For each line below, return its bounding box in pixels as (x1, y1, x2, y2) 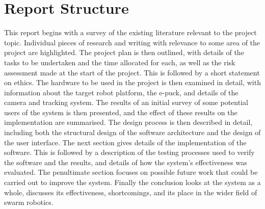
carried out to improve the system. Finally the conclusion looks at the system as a (4, 177, 261, 188)
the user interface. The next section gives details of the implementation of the (4, 137, 247, 147)
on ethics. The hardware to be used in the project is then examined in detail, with (4, 77, 261, 88)
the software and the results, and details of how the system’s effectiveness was (4, 156, 247, 167)
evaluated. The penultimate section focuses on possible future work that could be (4, 167, 258, 177)
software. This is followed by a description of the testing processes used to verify (4, 147, 255, 158)
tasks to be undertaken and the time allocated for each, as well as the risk (4, 57, 235, 67)
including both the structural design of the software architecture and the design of (4, 127, 261, 138)
